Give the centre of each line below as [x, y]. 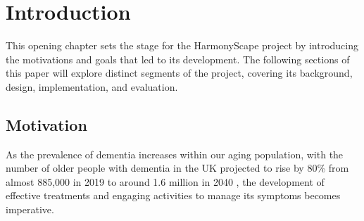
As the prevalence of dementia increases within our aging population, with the [175, 154]
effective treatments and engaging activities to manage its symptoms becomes [173, 195]
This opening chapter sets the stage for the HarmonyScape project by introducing [182, 45]
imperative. [30, 209]
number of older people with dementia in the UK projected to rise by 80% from [177, 168]
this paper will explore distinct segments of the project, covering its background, [179, 73]
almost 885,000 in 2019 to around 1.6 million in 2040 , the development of [165, 181]
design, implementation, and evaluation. [92, 86]
